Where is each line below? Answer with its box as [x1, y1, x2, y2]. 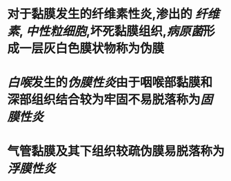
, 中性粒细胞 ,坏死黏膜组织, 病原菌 [19, 23, 203, 39]
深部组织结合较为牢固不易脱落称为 [7, 92, 201, 107]
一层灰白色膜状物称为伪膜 [19, 41, 165, 56]
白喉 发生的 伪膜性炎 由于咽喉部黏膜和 [7, 75, 213, 90]
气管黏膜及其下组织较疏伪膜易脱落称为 [7, 143, 225, 159]
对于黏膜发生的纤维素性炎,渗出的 [7, 6, 193, 22]
